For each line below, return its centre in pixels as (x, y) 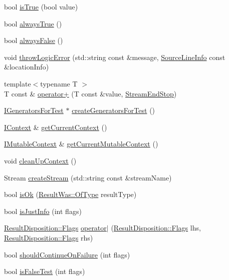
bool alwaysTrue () (33, 23)
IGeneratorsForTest (34, 110)
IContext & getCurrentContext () (56, 127)
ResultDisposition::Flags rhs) (49, 237)
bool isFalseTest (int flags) (45, 271)
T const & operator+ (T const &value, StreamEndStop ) (90, 93)
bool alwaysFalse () (34, 40)
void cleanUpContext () (40, 160)
